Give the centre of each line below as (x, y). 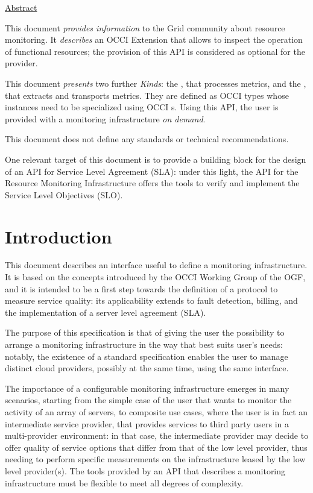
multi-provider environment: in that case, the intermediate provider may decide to (157, 435)
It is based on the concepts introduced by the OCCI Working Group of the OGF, (155, 277)
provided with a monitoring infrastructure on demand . (105, 118)
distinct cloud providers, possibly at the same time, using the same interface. (147, 368)
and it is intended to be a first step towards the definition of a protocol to (141, 288)
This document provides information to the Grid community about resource (145, 27)
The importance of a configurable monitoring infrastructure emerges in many (147, 388)
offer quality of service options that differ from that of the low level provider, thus (156, 447)
